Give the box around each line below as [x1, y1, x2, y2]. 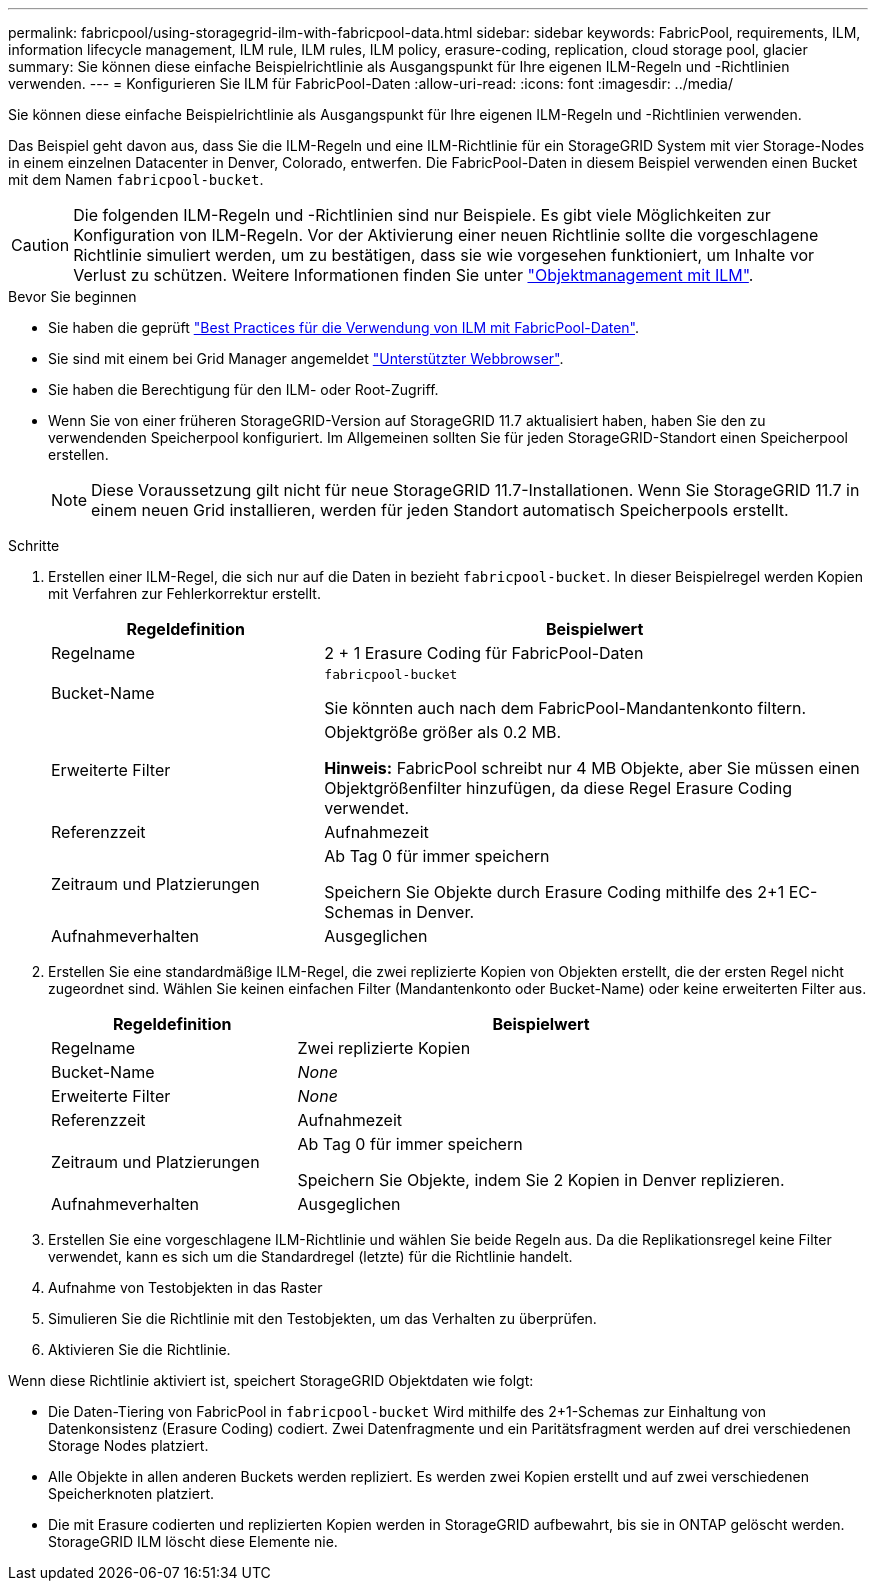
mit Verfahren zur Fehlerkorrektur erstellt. [48, 585, 321, 602]
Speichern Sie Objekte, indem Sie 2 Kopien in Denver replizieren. [297, 1170, 785, 1190]
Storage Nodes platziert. [48, 1437, 209, 1454]
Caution [11, 235, 70, 255]
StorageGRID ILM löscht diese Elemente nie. [48, 1533, 338, 1550]
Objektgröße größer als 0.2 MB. [324, 722, 562, 742]
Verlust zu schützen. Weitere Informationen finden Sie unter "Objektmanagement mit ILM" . [73, 265, 754, 285]
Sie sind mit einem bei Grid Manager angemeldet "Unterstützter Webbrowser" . [48, 350, 564, 367]
